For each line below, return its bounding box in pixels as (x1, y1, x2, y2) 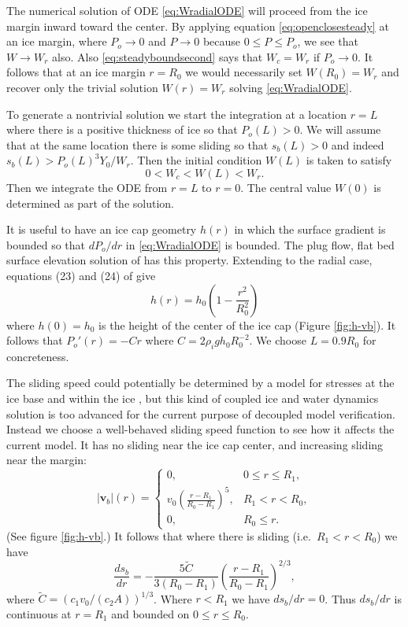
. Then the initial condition (130, 152, 262, 168)
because (202, 33, 241, 50)
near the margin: (6, 452, 87, 468)
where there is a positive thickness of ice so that (6, 121, 238, 138)
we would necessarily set (185, 64, 302, 80)
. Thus (325, 590, 356, 607)
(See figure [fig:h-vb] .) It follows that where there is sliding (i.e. (6, 528, 311, 544)
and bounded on (111, 605, 190, 621)
